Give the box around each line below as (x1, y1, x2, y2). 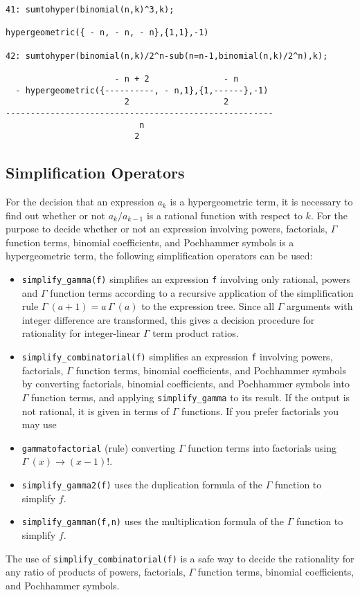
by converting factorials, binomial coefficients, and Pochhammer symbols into (21, 376, 350, 391)
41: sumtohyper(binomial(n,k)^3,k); (6, 5, 174, 15)
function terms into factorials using (188, 440, 336, 454)
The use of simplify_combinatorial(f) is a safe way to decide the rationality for (6, 551, 354, 565)
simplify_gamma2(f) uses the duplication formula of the (21, 477, 263, 492)
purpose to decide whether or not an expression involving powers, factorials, (6, 221, 327, 236)
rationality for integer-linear (21, 326, 141, 340)
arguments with (287, 299, 353, 313)
